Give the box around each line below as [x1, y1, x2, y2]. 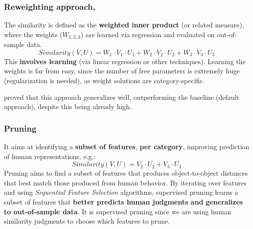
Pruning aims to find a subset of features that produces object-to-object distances [4, 168, 248, 178]
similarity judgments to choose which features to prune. [4, 216, 170, 226]
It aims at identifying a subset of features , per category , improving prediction [4, 141, 250, 152]
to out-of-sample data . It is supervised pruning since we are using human [4, 206, 232, 216]
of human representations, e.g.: [4, 151, 96, 161]
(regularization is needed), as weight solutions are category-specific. [4, 75, 205, 86]
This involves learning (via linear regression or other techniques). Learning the [4, 56, 246, 66]
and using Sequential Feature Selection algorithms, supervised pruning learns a [4, 187, 238, 197]
